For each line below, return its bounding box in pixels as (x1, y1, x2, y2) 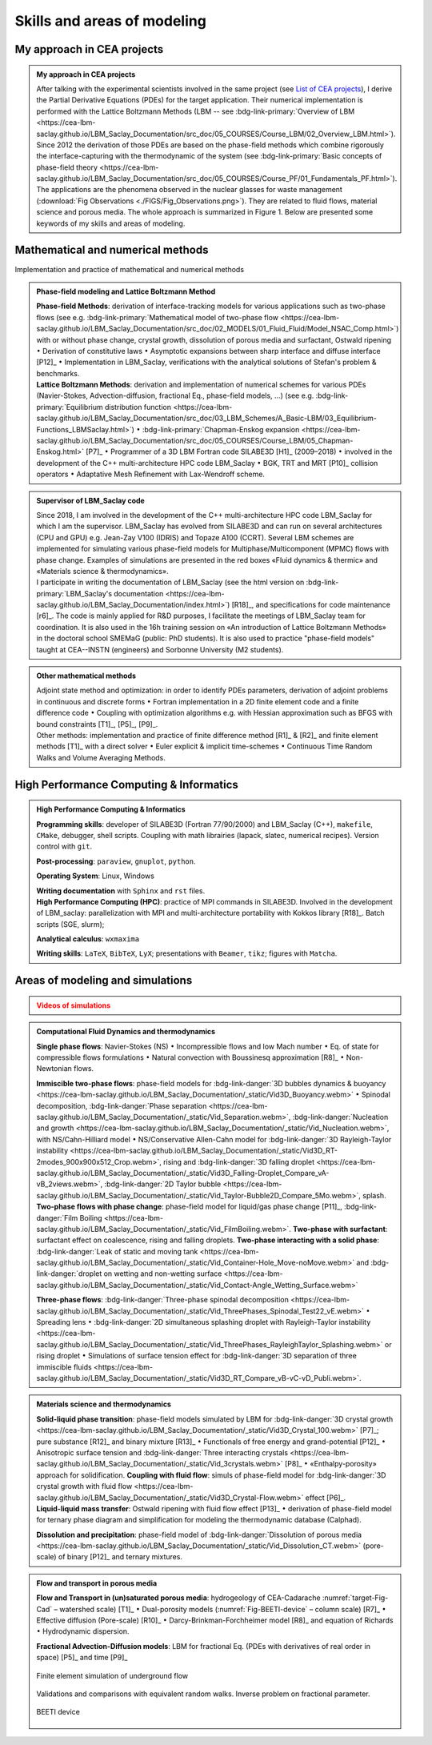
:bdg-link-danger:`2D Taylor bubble (104, 1179, 222, 1189)
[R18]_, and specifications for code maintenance (231, 600, 391, 610)
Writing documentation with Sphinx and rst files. (36, 885, 206, 896)
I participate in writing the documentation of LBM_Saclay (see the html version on (36, 577, 305, 588)
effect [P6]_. (305, 1493, 346, 1502)
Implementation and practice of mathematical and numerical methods (14, 264, 244, 274)
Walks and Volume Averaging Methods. (36, 752, 166, 762)
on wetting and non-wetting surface (103, 1269, 222, 1278)
